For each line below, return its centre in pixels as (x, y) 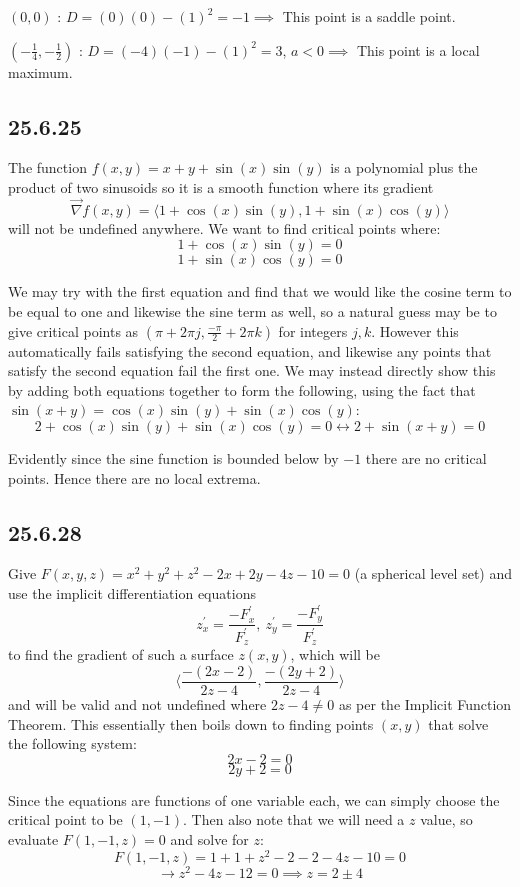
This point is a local (418, 49)
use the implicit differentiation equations (132, 592)
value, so (446, 819)
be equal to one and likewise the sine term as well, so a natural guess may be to (252, 310)
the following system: (72, 743)
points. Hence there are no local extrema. (134, 477)
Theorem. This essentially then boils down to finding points (191, 723)
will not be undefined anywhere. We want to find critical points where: (224, 227)
